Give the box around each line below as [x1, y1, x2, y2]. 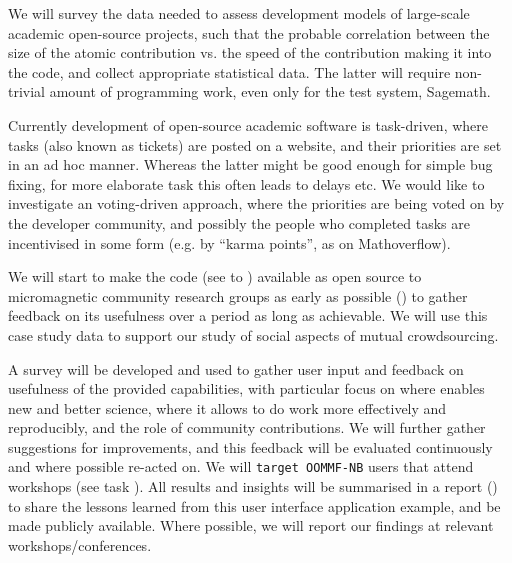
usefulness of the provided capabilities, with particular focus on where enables [8, 378, 485, 399]
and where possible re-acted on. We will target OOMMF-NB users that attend [8, 456, 474, 477]
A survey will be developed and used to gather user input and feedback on [8, 358, 464, 379]
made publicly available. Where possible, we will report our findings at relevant [8, 515, 494, 536]
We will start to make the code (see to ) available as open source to [8, 266, 422, 287]
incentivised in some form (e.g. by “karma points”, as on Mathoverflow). [8, 232, 451, 253]
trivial [8, 81, 46, 102]
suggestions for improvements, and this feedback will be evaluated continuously [8, 436, 493, 457]
